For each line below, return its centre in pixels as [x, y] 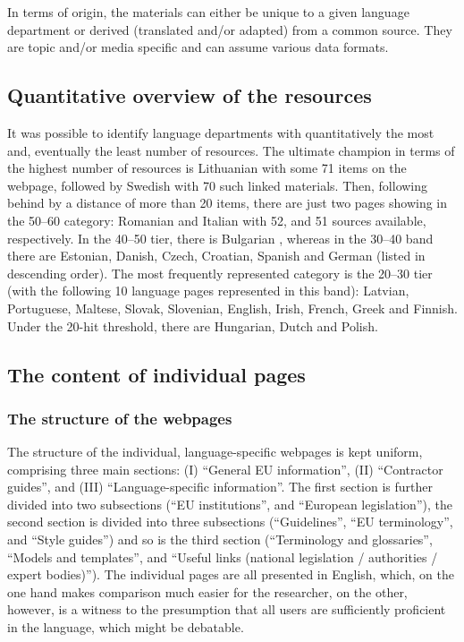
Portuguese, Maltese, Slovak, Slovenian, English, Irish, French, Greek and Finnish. [232, 308]
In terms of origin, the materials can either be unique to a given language [208, 12]
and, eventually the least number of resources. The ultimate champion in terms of [231, 150]
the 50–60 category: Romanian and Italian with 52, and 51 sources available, [217, 220]
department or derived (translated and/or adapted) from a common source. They [230, 29]
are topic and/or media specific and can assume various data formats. [198, 47]
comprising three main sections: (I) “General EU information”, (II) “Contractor [225, 469]
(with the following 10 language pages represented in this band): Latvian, [208, 291]
